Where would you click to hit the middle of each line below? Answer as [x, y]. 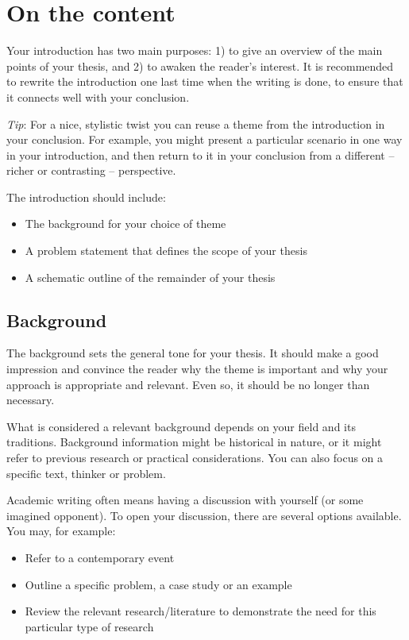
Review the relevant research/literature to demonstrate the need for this [201, 611]
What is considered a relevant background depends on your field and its [181, 426]
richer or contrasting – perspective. [91, 170]
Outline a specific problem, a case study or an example [158, 584]
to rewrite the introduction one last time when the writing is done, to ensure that [205, 81]
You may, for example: [61, 531]
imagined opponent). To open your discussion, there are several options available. [204, 515]
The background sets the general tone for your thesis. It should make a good [193, 353]
